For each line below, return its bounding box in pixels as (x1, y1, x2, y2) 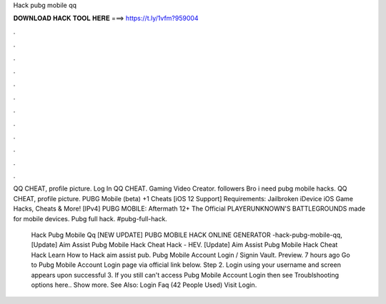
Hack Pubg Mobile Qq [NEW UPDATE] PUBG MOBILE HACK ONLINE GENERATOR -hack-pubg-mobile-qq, (31, 230, 342, 239)
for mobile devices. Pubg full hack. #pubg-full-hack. (13, 214, 167, 223)
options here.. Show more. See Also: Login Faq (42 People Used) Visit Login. (31, 280, 257, 289)
